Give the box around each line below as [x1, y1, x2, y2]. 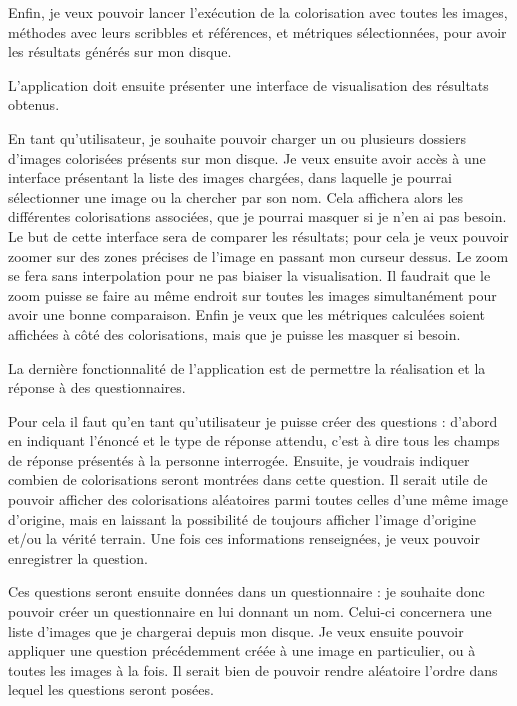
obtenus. [8, 94, 60, 115]
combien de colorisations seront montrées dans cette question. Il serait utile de [8, 469, 488, 490]
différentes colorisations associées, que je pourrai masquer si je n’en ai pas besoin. [8, 206, 507, 227]
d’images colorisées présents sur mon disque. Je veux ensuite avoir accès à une [8, 147, 486, 168]
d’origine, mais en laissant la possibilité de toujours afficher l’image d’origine [8, 508, 477, 529]
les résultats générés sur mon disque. [8, 41, 232, 62]
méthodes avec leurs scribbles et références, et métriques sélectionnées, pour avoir [8, 21, 507, 42]
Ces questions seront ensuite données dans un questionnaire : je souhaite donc [8, 581, 485, 602]
